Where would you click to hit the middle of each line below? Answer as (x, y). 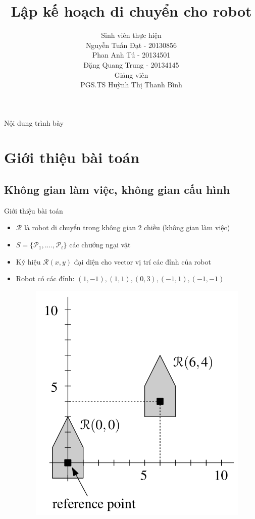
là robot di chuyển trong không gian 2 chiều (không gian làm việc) (127, 227)
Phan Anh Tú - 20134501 (131, 55)
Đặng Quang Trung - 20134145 (131, 64)
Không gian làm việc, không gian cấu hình (117, 190)
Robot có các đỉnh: (45, 278)
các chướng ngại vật (100, 245)
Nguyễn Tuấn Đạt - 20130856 (131, 45)
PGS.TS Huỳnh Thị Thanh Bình (131, 85)
